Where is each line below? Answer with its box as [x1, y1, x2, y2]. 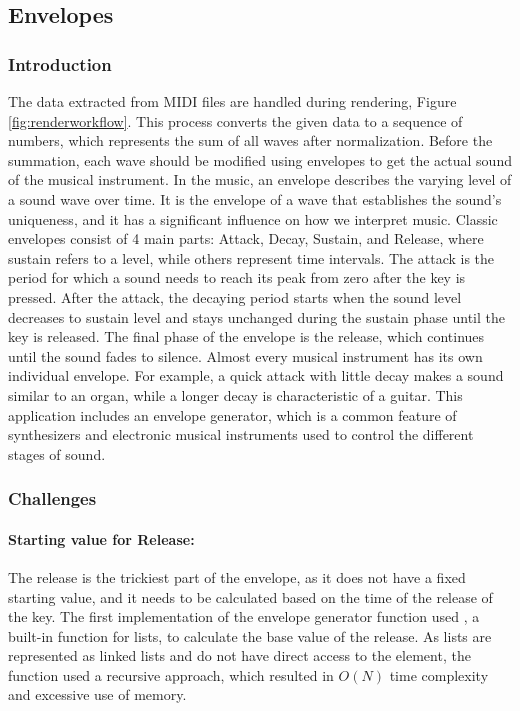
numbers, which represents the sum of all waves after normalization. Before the [8, 130, 493, 151]
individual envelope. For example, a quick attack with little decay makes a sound [8, 365, 504, 386]
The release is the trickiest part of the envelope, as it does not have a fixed [8, 566, 466, 587]
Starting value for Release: [8, 528, 195, 549]
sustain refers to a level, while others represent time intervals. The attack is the [8, 247, 495, 268]
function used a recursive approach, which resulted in [8, 664, 334, 685]
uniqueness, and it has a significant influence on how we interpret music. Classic [8, 208, 498, 229]
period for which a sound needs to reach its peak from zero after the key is [8, 267, 466, 288]
